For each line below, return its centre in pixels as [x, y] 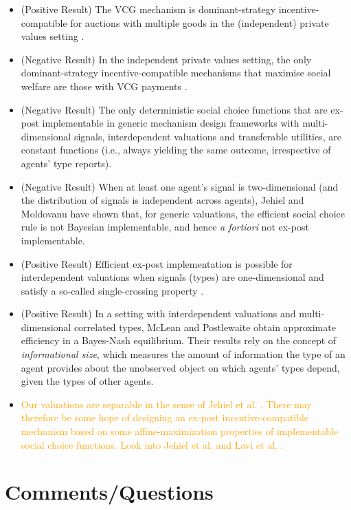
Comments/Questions [109, 492]
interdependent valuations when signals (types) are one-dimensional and [172, 277]
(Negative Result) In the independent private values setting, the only [166, 59]
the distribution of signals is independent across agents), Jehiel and [162, 200]
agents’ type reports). [66, 163]
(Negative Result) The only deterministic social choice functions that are [174, 109]
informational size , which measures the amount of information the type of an [183, 354]
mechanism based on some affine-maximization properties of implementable [179, 431]
